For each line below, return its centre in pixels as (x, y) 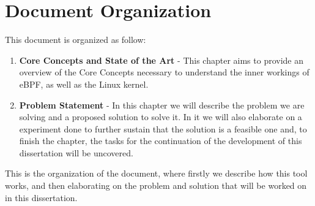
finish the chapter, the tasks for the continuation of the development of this (161, 141)
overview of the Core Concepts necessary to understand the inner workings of (164, 72)
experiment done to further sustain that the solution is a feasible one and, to (163, 128)
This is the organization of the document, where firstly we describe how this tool (156, 173)
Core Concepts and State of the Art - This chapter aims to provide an (161, 60)
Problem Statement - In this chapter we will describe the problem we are (162, 105)
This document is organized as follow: (76, 40)
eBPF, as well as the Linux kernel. (84, 84)
